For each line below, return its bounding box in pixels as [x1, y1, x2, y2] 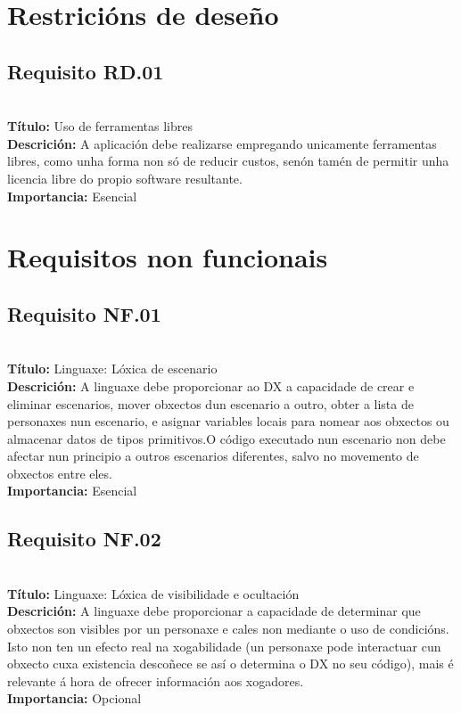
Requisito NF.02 [7, 525, 161, 553]
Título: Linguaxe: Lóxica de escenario [7, 359, 218, 378]
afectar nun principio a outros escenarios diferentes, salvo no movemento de [7, 447, 419, 465]
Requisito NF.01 [7, 299, 161, 327]
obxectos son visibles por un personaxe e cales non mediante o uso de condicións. [7, 619, 449, 638]
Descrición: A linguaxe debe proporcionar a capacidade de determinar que [7, 602, 421, 620]
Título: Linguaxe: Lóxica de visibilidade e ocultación [7, 584, 300, 602]
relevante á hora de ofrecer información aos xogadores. [7, 671, 304, 690]
